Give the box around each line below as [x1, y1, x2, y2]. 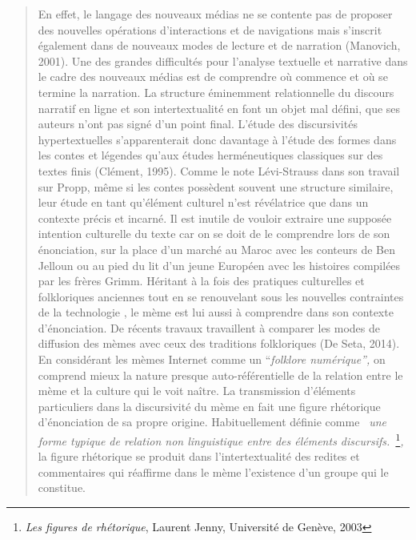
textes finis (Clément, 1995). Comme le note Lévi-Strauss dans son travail [38, 162, 400, 179]
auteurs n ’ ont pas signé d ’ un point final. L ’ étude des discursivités [38, 115, 358, 132]
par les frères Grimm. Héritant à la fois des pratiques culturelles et [38, 272, 365, 289]
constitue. [38, 479, 86, 496]
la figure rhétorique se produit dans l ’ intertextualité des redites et [38, 448, 360, 465]
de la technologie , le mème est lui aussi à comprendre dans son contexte [38, 304, 394, 320]
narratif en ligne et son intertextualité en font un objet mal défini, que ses [38, 99, 401, 116]
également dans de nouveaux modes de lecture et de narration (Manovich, [38, 37, 401, 54]
